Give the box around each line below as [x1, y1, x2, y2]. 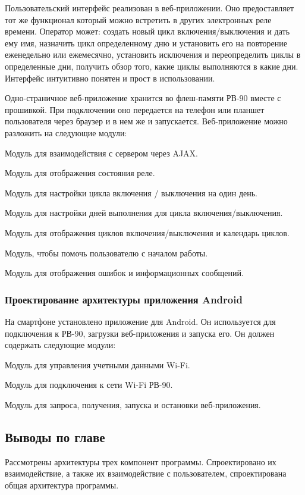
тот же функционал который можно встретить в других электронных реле [5, 13, 272, 26]
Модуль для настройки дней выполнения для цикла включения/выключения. [5, 206, 283, 219]
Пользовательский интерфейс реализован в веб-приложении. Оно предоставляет [5, 2, 294, 14]
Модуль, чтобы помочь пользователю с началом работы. [5, 246, 208, 259]
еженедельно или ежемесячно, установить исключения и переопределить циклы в [5, 48, 301, 61]
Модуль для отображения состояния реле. [5, 167, 155, 179]
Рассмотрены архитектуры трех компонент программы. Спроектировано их [5, 455, 276, 468]
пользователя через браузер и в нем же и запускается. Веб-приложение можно [5, 115, 288, 127]
